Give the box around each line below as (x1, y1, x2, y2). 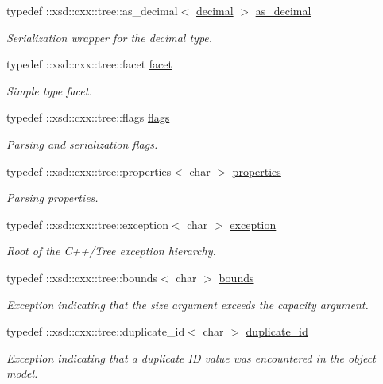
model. (6, 365, 38, 382)
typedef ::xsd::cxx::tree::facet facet (6, 56, 172, 72)
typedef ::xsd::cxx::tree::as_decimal (6, 2, 178, 18)
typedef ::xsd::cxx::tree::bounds (6, 269, 158, 285)
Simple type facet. (6, 82, 92, 99)
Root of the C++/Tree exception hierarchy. (6, 242, 216, 259)
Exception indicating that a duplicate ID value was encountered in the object (6, 349, 376, 366)
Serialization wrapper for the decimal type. (6, 29, 213, 45)
